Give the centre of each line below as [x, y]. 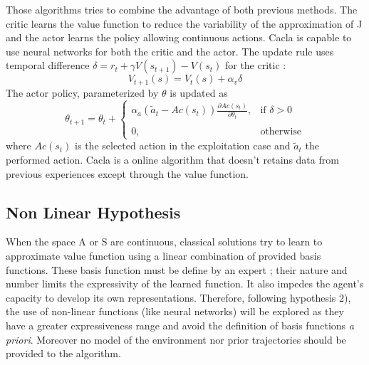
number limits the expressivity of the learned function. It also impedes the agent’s [185, 284]
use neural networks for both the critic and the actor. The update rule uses [170, 51]
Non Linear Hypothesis [93, 212]
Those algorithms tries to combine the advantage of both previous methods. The [182, 9]
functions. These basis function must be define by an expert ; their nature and [177, 269]
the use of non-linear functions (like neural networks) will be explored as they [175, 311]
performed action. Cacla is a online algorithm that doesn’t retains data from [172, 159]
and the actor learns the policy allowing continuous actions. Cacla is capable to [179, 37]
